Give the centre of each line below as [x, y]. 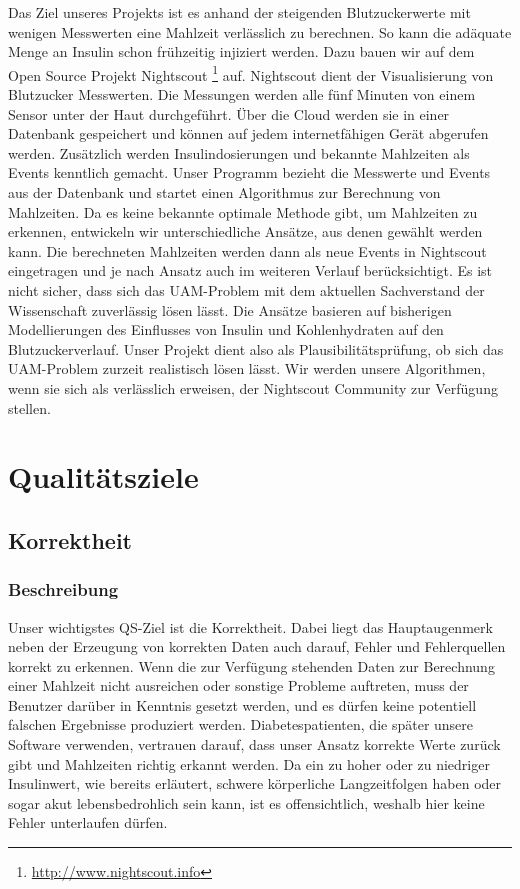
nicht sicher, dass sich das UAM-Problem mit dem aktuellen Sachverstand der [246, 289]
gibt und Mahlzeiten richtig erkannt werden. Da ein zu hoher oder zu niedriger [249, 763]
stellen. [29, 407]
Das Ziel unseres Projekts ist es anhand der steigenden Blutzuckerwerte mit [239, 12]
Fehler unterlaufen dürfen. [88, 822]
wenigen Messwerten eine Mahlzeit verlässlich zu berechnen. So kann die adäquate [260, 31]
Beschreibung [63, 589]
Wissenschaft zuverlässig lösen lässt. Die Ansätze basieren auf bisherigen [230, 309]
